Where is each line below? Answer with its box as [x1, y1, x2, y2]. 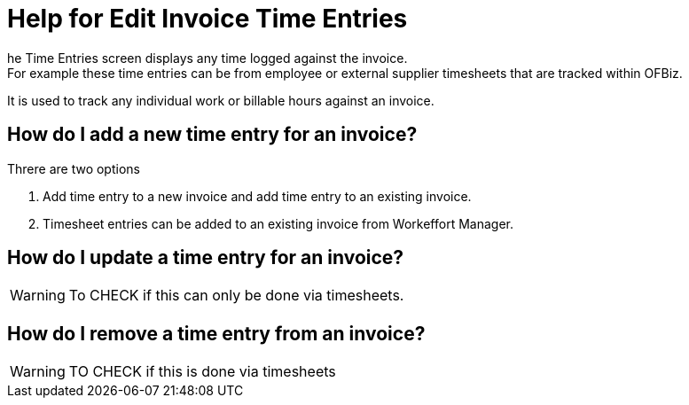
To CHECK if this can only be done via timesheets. [68, 286, 404, 305]
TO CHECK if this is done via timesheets [68, 362, 336, 381]
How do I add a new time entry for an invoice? [7, 123, 418, 146]
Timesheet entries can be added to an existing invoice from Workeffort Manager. [43, 215, 513, 231]
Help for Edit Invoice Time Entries [7, 4, 408, 34]
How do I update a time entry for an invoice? [7, 246, 404, 269]
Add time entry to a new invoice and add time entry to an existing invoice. [43, 188, 472, 204]
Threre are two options [7, 160, 140, 176]
